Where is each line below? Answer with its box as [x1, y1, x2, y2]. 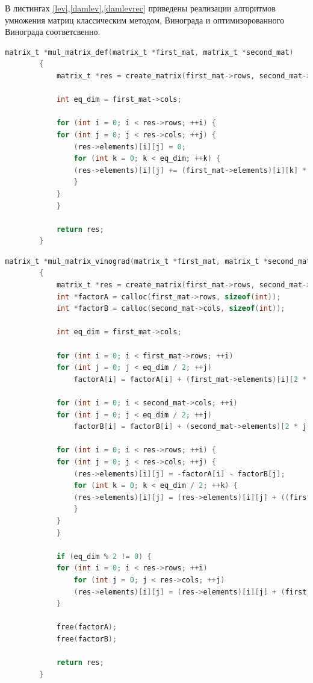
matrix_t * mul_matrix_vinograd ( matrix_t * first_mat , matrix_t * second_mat [5, 257, 311, 266]
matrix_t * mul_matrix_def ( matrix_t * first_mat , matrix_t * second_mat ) [5, 48, 294, 57]
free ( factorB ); [56, 634, 117, 643]
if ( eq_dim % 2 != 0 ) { [56, 552, 152, 561]
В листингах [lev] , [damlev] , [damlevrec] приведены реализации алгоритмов [5, 2, 276, 14]
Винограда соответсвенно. [5, 25, 101, 38]
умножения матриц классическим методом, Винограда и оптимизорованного [5, 13, 284, 26]
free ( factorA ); [56, 623, 117, 632]
